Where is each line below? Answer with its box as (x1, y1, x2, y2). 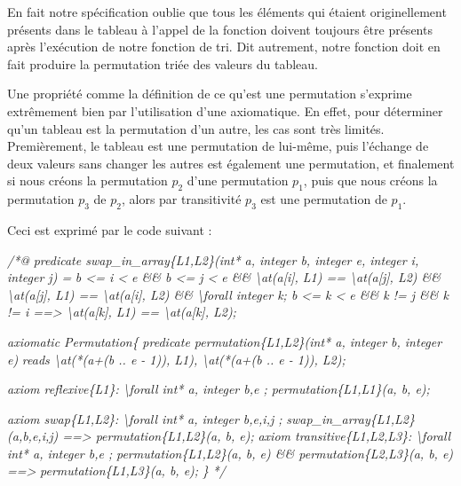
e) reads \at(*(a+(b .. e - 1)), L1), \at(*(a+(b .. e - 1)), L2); (7, 349, 346, 368)
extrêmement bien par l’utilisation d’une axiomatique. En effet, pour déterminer (7, 101, 443, 120)
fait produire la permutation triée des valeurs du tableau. (7, 54, 318, 73)
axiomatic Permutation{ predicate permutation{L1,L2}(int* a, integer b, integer (7, 332, 442, 350)
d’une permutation (187, 171, 289, 190)
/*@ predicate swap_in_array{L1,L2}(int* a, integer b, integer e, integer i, (7, 250, 419, 269)
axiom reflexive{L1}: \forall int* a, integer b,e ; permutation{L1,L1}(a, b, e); (7, 380, 430, 398)
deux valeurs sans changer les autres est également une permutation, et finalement (7, 153, 455, 172)
